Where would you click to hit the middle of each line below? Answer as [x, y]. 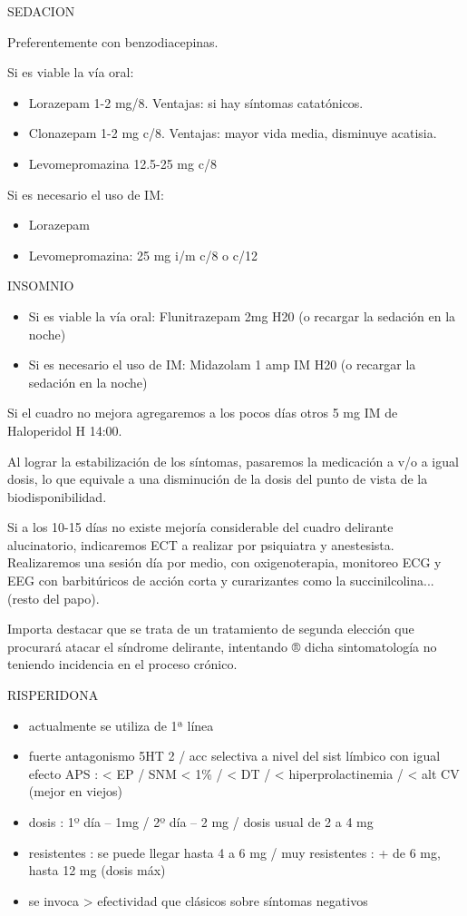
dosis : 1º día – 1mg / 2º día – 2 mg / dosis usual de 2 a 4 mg [201, 822]
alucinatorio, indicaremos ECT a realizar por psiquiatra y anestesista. [201, 544]
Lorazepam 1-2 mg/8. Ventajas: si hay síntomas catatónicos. [196, 102]
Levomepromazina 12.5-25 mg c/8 [122, 163]
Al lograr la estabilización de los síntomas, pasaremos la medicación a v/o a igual [233, 461]
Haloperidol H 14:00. [65, 430]
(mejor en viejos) [75, 791]
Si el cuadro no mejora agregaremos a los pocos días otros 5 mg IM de [203, 413]
